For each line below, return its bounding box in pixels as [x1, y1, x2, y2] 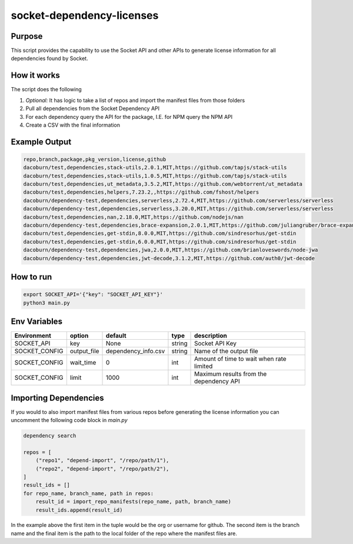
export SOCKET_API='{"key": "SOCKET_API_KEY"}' [23, 291, 163, 298]
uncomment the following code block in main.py [11, 417, 128, 423]
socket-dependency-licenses [11, 9, 159, 22]
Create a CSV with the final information [25, 121, 121, 128]
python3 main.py [23, 299, 71, 306]
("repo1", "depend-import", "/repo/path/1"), [35, 457, 169, 464]
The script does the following [11, 86, 82, 93]
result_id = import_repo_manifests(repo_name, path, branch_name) [35, 498, 232, 505]
